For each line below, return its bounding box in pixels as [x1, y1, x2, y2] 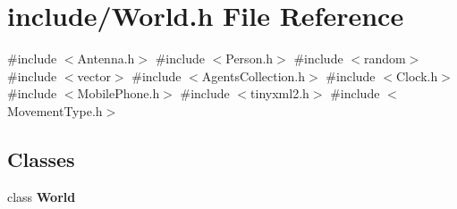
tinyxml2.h [250, 84, 309, 103]
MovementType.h [7, 101, 103, 120]
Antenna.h [77, 49, 135, 68]
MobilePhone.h [77, 84, 160, 103]
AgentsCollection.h [201, 66, 306, 85]
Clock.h [395, 66, 438, 85]
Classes [7, 145, 75, 172]
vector [77, 66, 111, 85]
